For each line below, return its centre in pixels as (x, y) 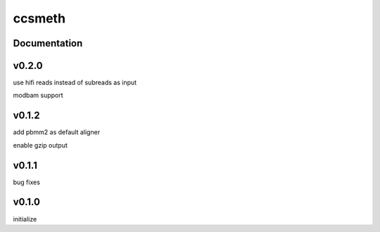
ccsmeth (39, 18)
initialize (25, 219)
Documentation (48, 43)
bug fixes (26, 182)
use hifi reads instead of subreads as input (75, 83)
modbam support (38, 96)
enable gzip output (40, 145)
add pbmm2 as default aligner (57, 132)
